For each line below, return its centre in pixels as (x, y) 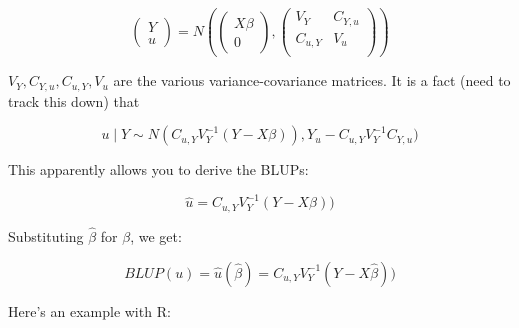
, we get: (156, 235)
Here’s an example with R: (89, 310)
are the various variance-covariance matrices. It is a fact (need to (312, 80)
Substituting (46, 235)
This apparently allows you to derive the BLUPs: (158, 169)
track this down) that (74, 100)
